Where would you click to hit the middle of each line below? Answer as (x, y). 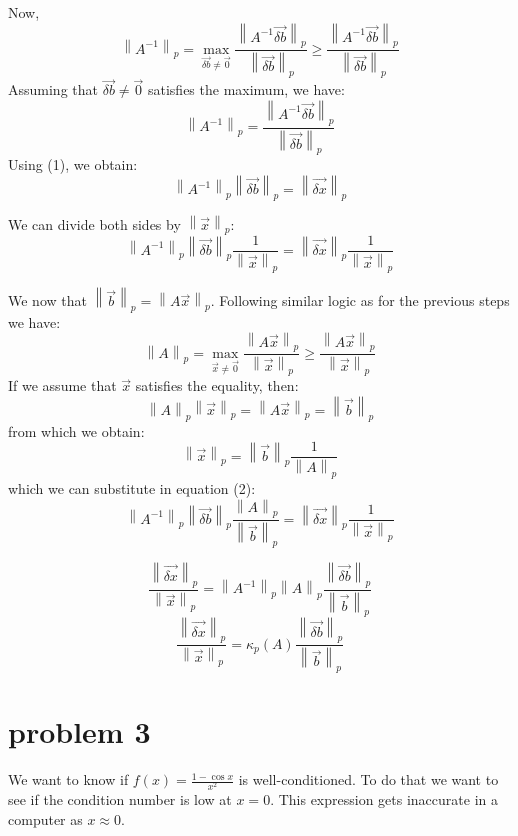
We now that (47, 300)
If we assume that (62, 385)
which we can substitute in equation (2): (132, 487)
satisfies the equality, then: (217, 385)
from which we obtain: (76, 430)
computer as (45, 818)
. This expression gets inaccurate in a (384, 799)
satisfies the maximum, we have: (246, 89)
